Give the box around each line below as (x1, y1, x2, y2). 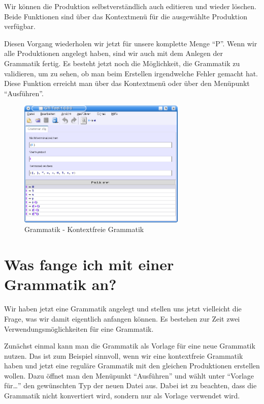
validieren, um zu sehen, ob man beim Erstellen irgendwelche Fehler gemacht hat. (4, 68, 258, 78)
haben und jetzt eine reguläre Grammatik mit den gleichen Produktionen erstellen (4, 360, 260, 371)
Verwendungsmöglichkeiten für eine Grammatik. (4, 323, 154, 334)
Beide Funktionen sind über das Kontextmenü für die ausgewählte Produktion (4, 11, 247, 21)
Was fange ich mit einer (4, 254, 174, 275)
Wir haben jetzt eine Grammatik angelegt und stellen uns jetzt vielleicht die (4, 303, 242, 314)
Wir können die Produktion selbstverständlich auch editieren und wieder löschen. (4, 1, 256, 11)
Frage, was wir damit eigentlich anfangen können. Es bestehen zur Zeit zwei (4, 313, 240, 324)
